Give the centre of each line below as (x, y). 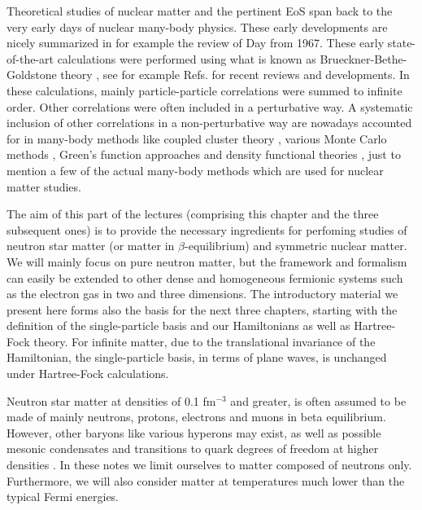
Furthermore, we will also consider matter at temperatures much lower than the (206, 480)
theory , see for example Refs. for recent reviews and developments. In (235, 75)
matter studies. (44, 186)
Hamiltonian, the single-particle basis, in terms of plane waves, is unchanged (197, 357)
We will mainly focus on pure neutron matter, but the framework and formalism (207, 261)
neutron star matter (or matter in (91, 246)
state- (402, 43)
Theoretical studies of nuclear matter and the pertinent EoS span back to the (200, 11)
